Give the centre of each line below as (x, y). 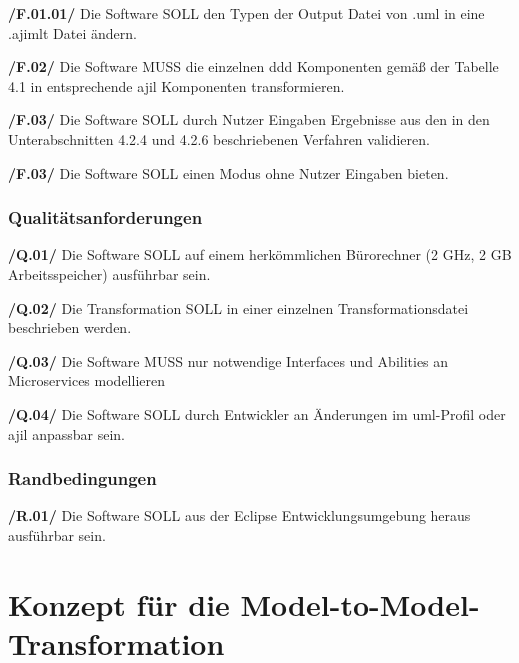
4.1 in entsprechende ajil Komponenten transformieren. (176, 85)
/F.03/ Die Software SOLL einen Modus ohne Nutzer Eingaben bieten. (228, 172)
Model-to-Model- (360, 603)
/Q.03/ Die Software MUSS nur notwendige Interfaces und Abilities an (228, 360)
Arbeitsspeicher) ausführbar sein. (109, 273)
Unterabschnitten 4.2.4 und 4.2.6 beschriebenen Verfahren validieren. (219, 138)
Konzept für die (119, 603)
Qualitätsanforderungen (105, 217)
